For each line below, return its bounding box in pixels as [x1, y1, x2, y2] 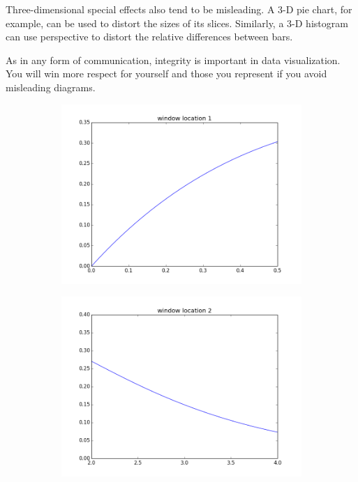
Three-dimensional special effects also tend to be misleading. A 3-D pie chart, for [6, 2, 352, 16]
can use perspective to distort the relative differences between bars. [6, 29, 293, 44]
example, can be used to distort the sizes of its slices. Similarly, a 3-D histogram [6, 15, 348, 30]
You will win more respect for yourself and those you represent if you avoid [6, 66, 327, 81]
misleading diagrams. [6, 79, 96, 94]
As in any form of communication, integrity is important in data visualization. [6, 52, 341, 67]
